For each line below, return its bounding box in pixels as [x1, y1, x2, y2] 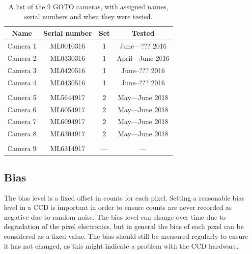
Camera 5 [7, 92, 37, 102]
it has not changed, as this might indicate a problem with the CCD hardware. [4, 240, 239, 251]
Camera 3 [7, 65, 37, 75]
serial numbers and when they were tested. [24, 11, 153, 21]
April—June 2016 [116, 52, 169, 63]
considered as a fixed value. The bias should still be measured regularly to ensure [4, 230, 248, 241]
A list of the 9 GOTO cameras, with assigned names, [8, 1, 168, 11]
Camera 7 [7, 116, 37, 127]
